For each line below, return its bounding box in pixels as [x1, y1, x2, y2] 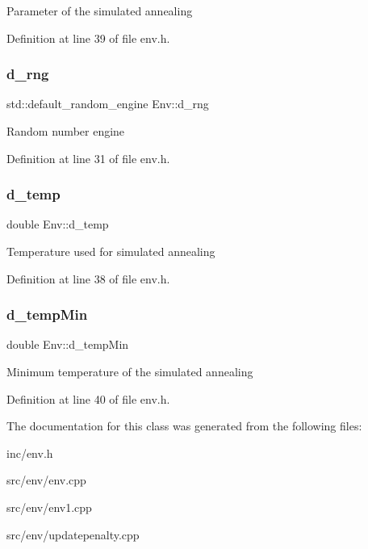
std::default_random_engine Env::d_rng [6, 95, 209, 112]
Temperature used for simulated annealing [6, 243, 215, 259]
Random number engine [6, 123, 125, 139]
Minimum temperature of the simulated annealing [6, 363, 253, 379]
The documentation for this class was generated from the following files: [6, 417, 362, 434]
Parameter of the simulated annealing [6, 2, 193, 19]
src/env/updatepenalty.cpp [6, 526, 140, 543]
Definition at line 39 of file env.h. [6, 29, 170, 46]
